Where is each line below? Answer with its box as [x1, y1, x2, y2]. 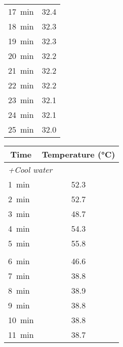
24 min [8, 109, 34, 120]
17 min [8, 6, 34, 17]
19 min [8, 35, 34, 47]
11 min [8, 329, 34, 340]
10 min [8, 314, 34, 326]
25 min [8, 123, 34, 135]
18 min [8, 20, 34, 32]
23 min [8, 94, 34, 106]
